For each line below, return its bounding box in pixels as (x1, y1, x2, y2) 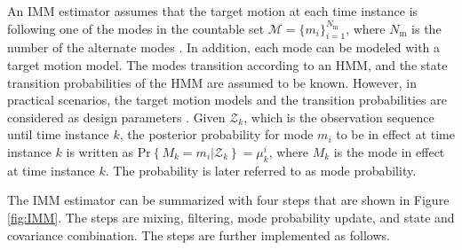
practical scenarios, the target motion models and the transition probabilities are (7, 90, 447, 109)
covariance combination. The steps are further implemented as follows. (7, 225, 390, 244)
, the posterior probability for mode (119, 125, 314, 144)
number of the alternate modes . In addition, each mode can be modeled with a (7, 38, 441, 57)
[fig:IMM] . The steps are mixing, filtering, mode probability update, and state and (7, 207, 455, 226)
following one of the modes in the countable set (7, 19, 265, 37)
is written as (66, 142, 134, 160)
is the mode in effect (333, 142, 445, 160)
